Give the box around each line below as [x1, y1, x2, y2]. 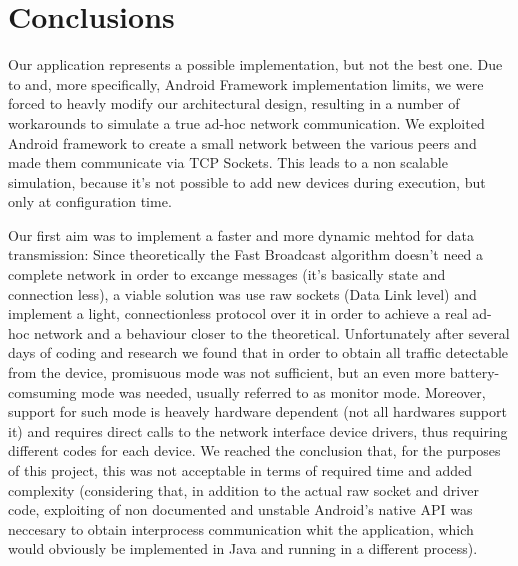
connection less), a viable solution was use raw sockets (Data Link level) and [8, 283, 477, 304]
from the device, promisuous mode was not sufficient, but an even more [8, 362, 446, 383]
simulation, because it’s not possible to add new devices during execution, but [8, 171, 486, 192]
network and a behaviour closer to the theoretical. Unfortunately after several [34, 322, 510, 343]
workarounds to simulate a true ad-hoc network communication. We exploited [8, 112, 485, 133]
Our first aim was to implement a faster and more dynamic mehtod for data [8, 224, 474, 245]
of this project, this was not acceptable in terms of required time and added [8, 460, 473, 480]
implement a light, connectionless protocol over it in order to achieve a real [8, 303, 468, 324]
